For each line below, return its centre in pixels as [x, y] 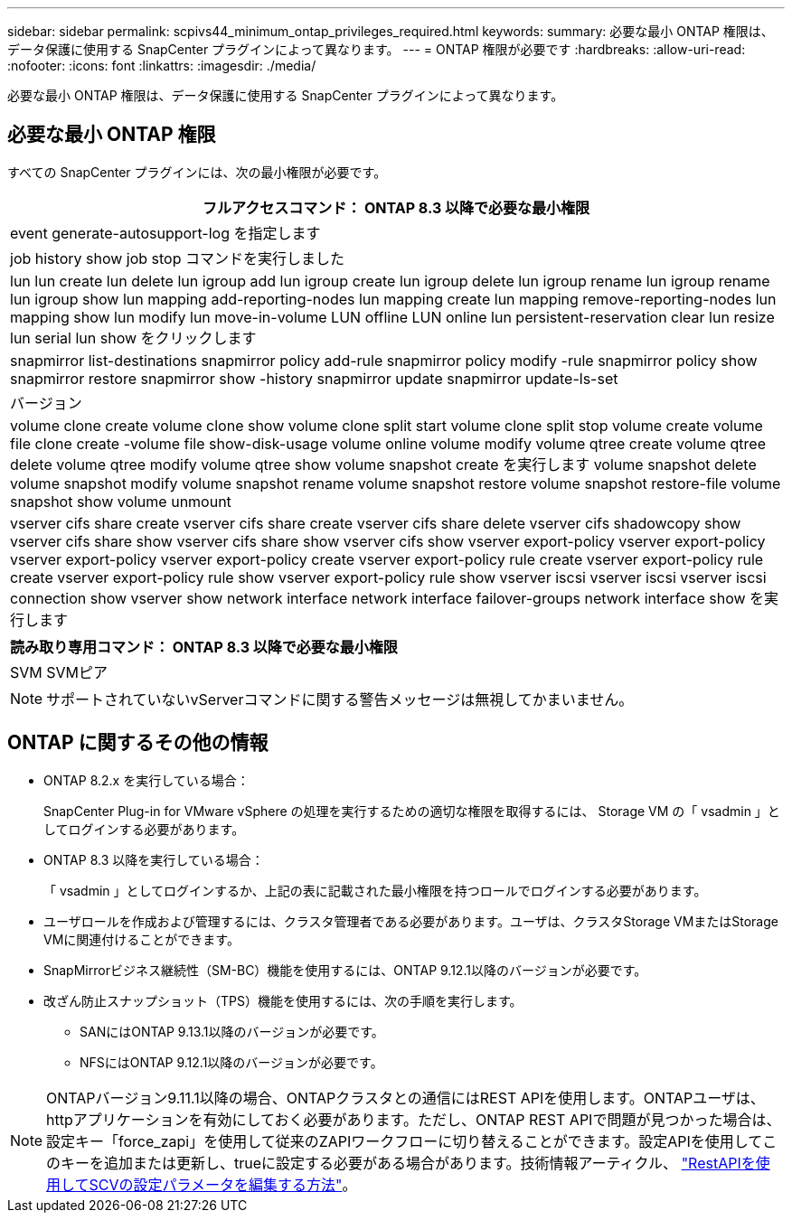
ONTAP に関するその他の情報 [138, 743]
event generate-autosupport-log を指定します [165, 233]
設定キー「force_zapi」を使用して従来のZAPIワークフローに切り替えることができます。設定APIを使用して [405, 1141]
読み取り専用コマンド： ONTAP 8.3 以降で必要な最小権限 [204, 647]
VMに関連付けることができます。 [141, 939]
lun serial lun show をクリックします [133, 338]
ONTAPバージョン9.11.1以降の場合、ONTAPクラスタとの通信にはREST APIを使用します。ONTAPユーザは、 [405, 1098]
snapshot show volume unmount [121, 501]
